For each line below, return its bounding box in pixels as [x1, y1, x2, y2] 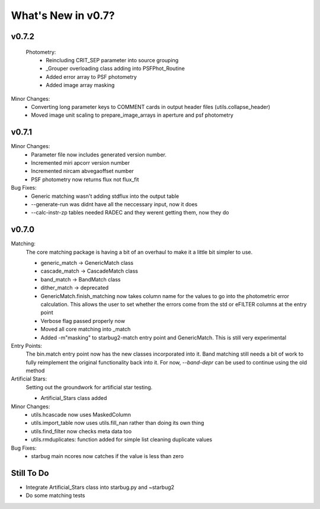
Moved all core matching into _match [40, 326, 131, 333]
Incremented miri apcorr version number [31, 159, 130, 166]
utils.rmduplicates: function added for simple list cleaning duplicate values [31, 436, 213, 443]
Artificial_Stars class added [40, 395, 107, 402]
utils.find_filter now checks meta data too [31, 427, 132, 435]
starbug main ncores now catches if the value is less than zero [31, 453, 184, 459]
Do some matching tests [25, 492, 85, 499]
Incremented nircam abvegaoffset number [31, 168, 135, 175]
